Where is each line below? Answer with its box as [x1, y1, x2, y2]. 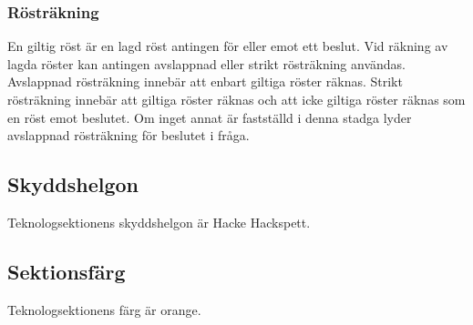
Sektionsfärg [7, 257, 126, 285]
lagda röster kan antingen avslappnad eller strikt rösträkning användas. [7, 54, 406, 73]
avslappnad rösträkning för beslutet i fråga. [7, 126, 250, 145]
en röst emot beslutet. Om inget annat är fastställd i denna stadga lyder [7, 107, 412, 127]
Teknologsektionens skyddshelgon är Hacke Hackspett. [7, 212, 311, 231]
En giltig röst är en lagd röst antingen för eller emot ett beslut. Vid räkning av [7, 36, 448, 56]
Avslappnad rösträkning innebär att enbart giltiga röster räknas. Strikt [7, 72, 403, 91]
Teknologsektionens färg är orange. [7, 300, 201, 319]
